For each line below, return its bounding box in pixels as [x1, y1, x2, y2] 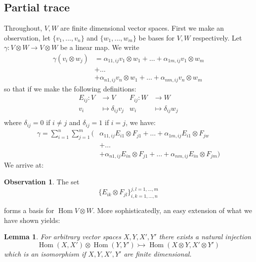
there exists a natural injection [159, 231, 251, 242]
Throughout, [4, 23, 43, 33]
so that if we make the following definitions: [4, 83, 136, 93]
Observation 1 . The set [4, 176, 80, 187]
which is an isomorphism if [4, 248, 86, 259]
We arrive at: [4, 160, 44, 170]
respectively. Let [193, 32, 242, 43]
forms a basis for [4, 205, 54, 215]
